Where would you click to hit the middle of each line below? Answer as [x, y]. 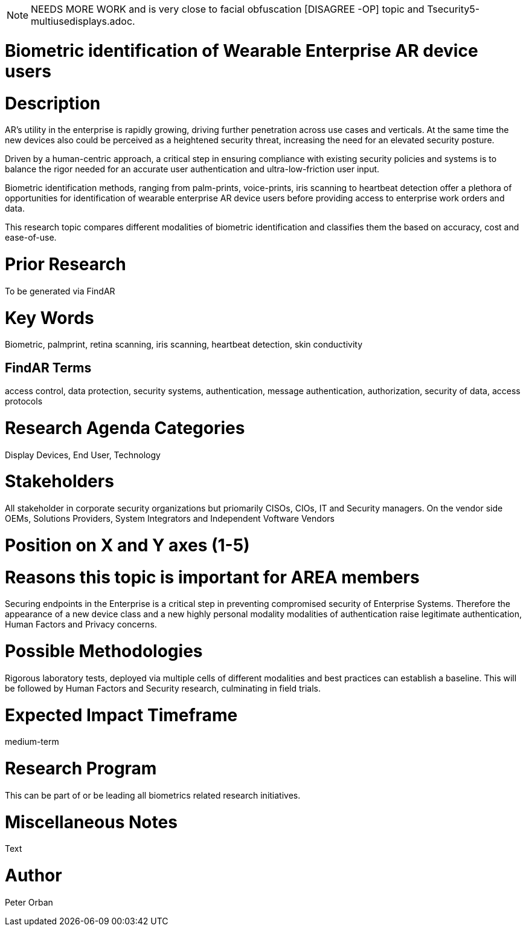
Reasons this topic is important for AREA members [212, 577]
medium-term [32, 742]
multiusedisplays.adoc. [83, 21]
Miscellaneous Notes [91, 822]
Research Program [81, 769]
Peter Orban [29, 902]
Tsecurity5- [454, 9]
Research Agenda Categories [125, 428]
